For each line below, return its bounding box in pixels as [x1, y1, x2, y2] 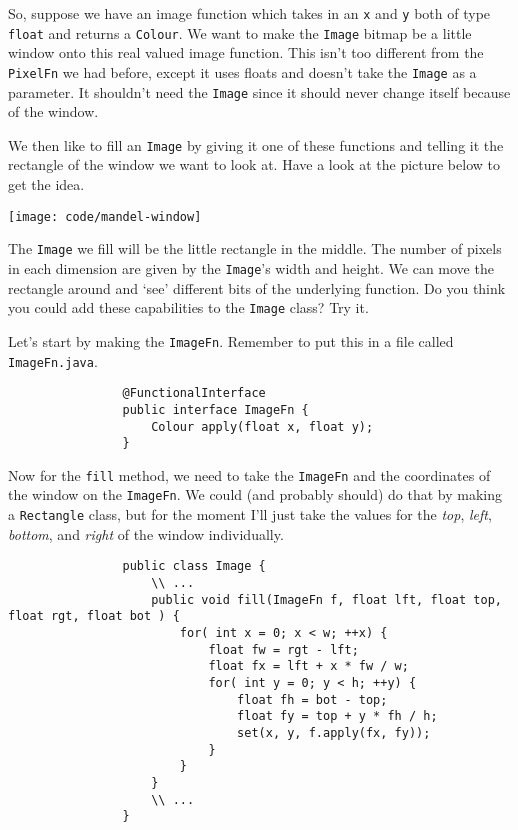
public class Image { [122, 559, 266, 574]
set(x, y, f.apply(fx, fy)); [237, 725, 431, 740]
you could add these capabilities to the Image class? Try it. [8, 297, 369, 318]
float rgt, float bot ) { [8, 609, 180, 624]
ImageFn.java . [8, 350, 98, 371]
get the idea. [8, 174, 85, 195]
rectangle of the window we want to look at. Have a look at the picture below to [8, 154, 500, 175]
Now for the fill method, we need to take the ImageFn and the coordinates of [8, 464, 491, 485]
